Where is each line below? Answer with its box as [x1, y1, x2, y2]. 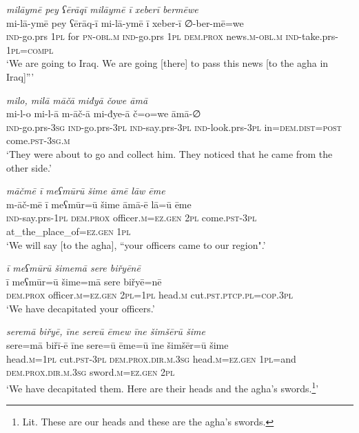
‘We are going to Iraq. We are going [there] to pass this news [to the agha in [6, 56, 329, 70]
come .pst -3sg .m [6, 133, 70, 148]
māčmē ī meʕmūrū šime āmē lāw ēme [6, 183, 165, 198]
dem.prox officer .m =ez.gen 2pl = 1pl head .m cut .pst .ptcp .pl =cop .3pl [6, 288, 293, 302]
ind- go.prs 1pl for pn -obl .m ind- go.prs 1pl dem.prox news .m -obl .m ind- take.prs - [6, 29, 338, 43]
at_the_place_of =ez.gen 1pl [6, 223, 131, 238]
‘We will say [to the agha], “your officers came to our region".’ [6, 237, 266, 252]
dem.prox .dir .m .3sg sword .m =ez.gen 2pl [6, 365, 175, 379]
